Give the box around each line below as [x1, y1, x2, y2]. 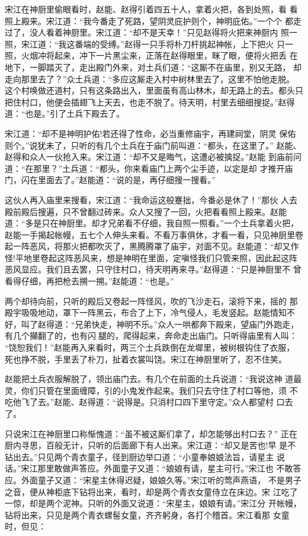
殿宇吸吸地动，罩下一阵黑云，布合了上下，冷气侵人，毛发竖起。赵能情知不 [5, 306, 295, 319]
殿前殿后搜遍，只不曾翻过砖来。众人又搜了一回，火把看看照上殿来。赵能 [5, 205, 287, 217]
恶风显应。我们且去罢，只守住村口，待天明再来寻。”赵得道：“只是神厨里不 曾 [5, 263, 301, 275]
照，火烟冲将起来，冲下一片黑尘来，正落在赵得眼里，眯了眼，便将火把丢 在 [5, 49, 298, 62]
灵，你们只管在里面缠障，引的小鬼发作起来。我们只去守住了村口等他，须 [5, 384, 287, 396]
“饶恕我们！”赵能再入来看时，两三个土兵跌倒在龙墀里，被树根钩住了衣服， [5, 341, 295, 354]
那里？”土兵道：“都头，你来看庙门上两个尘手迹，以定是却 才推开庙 [33, 162, 293, 174]
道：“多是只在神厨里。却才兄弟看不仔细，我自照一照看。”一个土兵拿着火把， [5, 217, 299, 229]
